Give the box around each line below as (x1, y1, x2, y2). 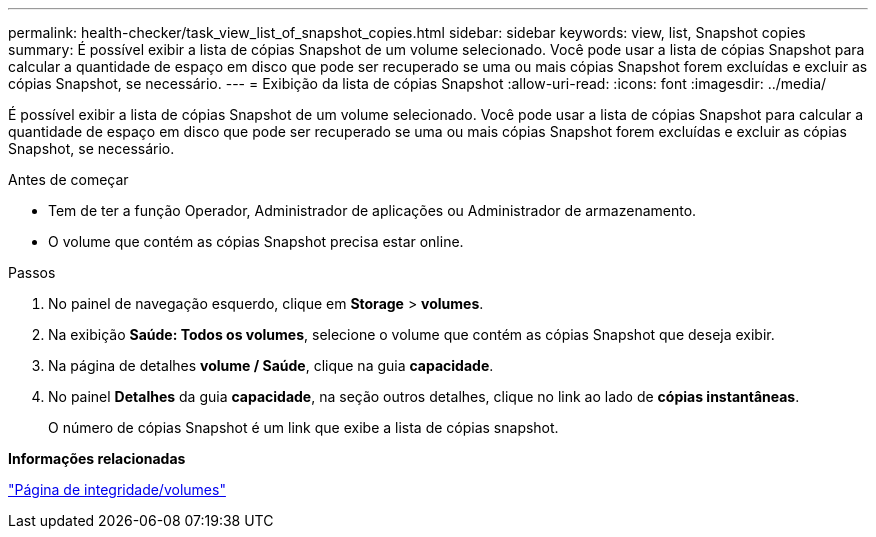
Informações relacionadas (8, 450, 186, 467)
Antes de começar (8, 171, 129, 188)
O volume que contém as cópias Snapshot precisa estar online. (48, 233, 464, 250)
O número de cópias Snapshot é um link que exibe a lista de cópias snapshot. (48, 419, 559, 436)
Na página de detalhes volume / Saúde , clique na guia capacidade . (48, 357, 494, 374)
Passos (8, 264, 56, 281)
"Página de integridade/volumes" (8, 481, 226, 498)
